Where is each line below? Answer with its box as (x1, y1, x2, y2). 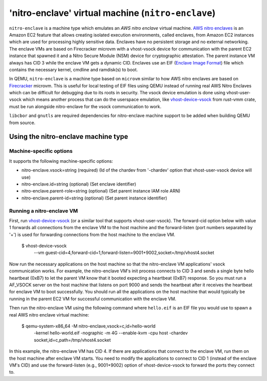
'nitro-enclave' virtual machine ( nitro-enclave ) (9, 7, 216, 18)
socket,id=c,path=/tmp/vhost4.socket (34, 337, 111, 343)
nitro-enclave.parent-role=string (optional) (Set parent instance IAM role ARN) (21, 188, 180, 194)
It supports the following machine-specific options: (9, 158, 113, 164)
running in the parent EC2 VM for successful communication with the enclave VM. (9, 296, 177, 302)
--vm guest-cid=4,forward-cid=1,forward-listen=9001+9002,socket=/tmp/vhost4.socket (34, 250, 215, 255)
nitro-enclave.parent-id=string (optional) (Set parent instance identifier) (21, 195, 168, 201)
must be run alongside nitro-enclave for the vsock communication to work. (9, 103, 162, 109)
